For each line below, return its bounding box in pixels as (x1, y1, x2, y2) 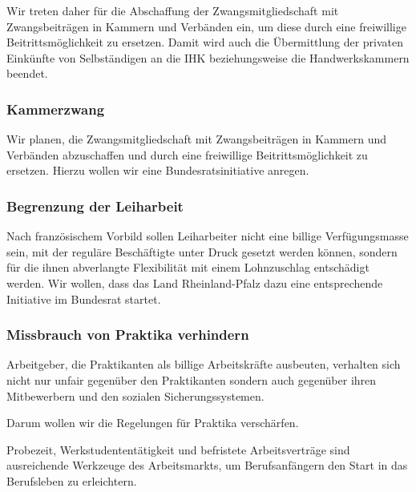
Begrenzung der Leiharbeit (6, 196, 184, 216)
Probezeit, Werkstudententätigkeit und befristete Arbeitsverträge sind (6, 441, 350, 458)
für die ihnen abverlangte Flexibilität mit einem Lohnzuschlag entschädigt (6, 259, 370, 276)
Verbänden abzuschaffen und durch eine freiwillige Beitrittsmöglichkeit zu (6, 146, 368, 163)
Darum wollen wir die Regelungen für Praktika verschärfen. (6, 414, 299, 431)
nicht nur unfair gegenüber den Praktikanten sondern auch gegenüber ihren (6, 371, 377, 388)
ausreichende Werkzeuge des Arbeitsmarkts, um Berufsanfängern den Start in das (6, 457, 408, 474)
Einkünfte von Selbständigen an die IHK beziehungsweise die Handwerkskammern (6, 49, 410, 66)
